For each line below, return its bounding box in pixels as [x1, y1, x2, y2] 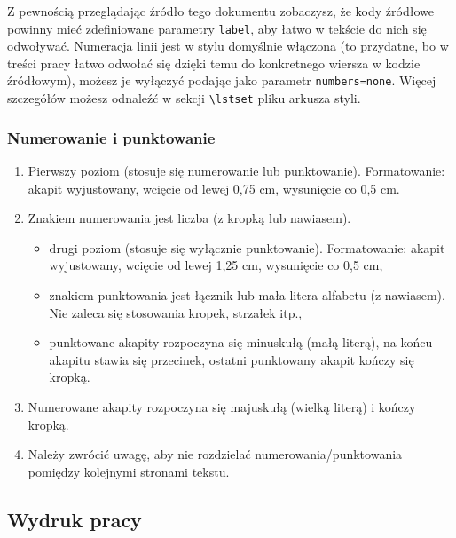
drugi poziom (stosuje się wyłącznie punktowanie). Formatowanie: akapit [49, 238, 445, 257]
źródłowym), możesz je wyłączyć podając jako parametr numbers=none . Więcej [7, 71, 436, 90]
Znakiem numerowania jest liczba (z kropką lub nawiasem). [28, 209, 351, 227]
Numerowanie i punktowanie [7, 126, 216, 148]
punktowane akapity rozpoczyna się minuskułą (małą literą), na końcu [49, 333, 433, 352]
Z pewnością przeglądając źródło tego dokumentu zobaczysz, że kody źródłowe [7, 2, 434, 20]
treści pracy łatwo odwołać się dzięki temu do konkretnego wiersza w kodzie [7, 53, 421, 72]
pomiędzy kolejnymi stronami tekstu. [28, 462, 230, 480]
